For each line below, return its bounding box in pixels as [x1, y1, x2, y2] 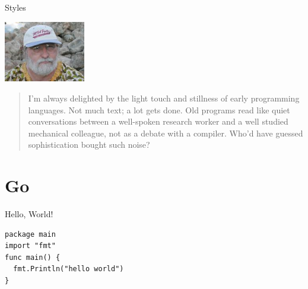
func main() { [5, 253, 61, 262]
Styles [5, 1, 26, 13]
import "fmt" [5, 242, 56, 250]
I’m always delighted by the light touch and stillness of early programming [28, 91, 300, 104]
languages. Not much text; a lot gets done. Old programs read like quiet [28, 103, 290, 116]
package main [5, 230, 56, 239]
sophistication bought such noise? [28, 138, 150, 151]
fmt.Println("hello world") [13, 265, 124, 274]
